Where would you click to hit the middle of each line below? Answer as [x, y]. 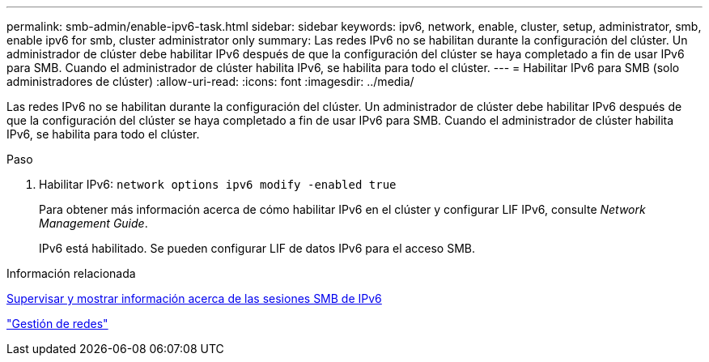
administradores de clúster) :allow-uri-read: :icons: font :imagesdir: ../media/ [210, 81]
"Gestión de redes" [57, 324]
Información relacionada [71, 273]
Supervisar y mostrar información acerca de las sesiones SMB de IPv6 [194, 298]
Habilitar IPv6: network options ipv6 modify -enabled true [218, 184]
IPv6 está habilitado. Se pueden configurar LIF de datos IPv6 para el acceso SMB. [257, 248]
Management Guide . [93, 223]
